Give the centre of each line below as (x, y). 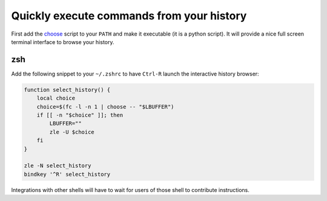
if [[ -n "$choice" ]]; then (80, 115)
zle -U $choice (72, 132)
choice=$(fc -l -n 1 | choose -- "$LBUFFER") (105, 107)
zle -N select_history (58, 166)
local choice (56, 98)
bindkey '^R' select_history (67, 174)
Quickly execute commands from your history (129, 16)
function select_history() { (67, 90)
